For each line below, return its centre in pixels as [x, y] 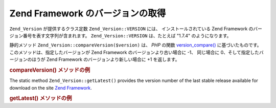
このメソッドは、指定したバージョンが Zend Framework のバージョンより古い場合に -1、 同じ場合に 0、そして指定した [134, 52]
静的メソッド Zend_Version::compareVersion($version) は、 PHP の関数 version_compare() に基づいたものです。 [135, 45]
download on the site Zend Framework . [51, 88]
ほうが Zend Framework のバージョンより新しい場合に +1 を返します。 [106, 59]
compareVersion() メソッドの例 [50, 70]
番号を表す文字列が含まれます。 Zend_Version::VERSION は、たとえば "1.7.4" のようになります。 [127, 35]
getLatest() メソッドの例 [41, 98]
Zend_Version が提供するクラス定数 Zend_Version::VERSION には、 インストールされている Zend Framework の [131, 29]
